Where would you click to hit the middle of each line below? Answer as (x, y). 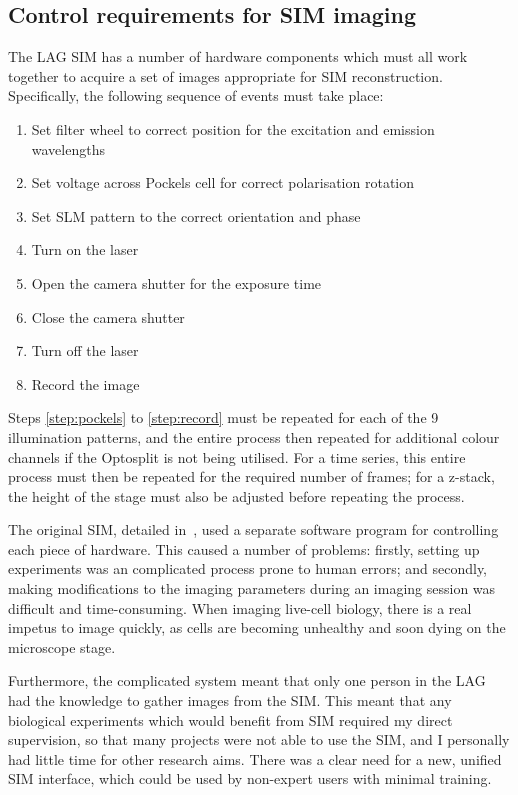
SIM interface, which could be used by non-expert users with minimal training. (250, 778)
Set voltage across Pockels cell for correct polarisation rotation (223, 182)
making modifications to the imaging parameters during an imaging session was (252, 588)
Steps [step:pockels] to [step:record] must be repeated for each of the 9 (223, 417)
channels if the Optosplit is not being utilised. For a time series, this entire (237, 456)
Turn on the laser (85, 249)
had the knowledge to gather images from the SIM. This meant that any (230, 700)
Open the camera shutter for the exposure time (176, 282)
